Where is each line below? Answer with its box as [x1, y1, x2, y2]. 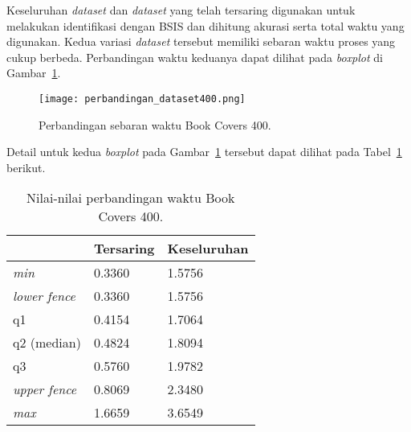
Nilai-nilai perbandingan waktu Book [26, 188, 235, 208]
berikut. [6, 158, 46, 175]
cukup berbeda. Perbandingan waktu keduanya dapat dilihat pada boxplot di [6, 48, 383, 65]
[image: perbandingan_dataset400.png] [39, 93, 246, 105]
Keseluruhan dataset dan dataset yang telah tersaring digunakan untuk [6, 2, 356, 18]
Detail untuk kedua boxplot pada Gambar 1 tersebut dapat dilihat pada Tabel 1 [6, 143, 402, 160]
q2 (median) [13, 333, 81, 352]
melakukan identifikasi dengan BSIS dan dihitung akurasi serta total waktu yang [6, 17, 405, 34]
